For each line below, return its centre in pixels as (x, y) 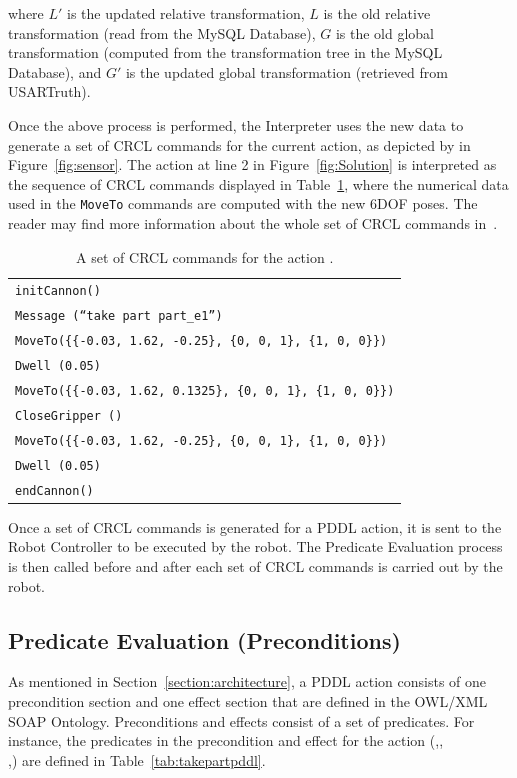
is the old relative (377, 13)
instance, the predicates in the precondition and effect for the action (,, (226, 740)
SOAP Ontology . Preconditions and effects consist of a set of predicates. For (241, 720)
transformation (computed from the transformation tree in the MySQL (225, 52)
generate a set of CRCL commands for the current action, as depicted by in (239, 144)
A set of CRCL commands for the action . (205, 256)
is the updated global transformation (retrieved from (286, 71)
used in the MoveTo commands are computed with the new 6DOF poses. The (243, 203)
